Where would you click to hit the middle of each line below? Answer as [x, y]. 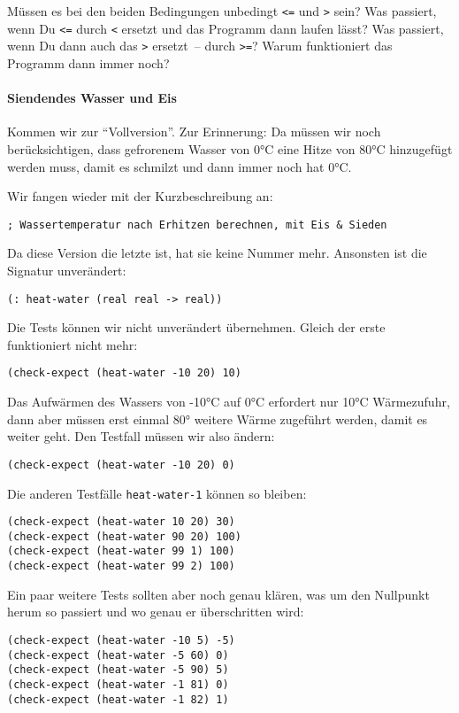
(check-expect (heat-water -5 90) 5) [118, 670]
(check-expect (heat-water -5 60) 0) [118, 655]
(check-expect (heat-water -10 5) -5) [121, 640]
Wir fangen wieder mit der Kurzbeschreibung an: [140, 196]
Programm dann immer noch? [88, 62]
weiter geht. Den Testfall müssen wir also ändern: [141, 436]
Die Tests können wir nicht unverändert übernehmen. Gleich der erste [196, 327]
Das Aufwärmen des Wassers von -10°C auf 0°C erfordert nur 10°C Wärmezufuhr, [229, 402]
